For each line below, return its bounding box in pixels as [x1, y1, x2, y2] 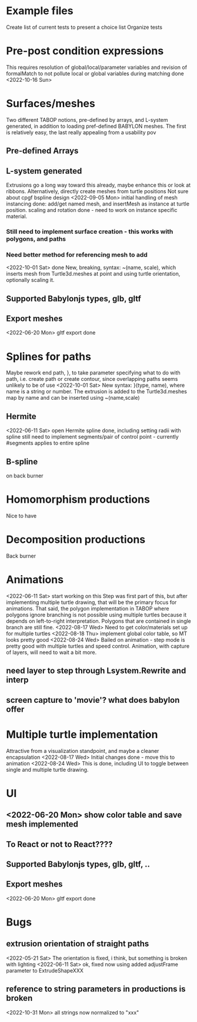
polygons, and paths [6, 234, 66, 243]
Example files [6, 4, 74, 18]
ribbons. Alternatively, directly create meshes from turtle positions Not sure [6, 188, 189, 195]
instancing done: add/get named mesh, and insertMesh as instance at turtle [6, 200, 190, 207]
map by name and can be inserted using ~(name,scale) [6, 394, 140, 401]
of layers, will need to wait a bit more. [6, 649, 97, 656]
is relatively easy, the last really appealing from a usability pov [6, 128, 156, 136]
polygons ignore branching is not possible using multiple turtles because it [6, 611, 187, 618]
